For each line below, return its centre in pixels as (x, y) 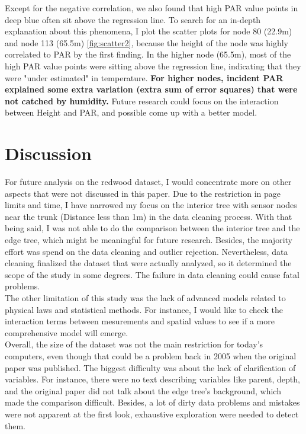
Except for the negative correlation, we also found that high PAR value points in (152, 8)
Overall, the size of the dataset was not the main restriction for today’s (134, 344)
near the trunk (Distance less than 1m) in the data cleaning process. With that (149, 216)
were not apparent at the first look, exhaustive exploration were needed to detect (152, 414)
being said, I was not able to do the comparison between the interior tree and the (152, 228)
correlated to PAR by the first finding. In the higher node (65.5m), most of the (148, 54)
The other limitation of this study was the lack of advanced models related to (145, 298)
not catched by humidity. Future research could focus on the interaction (142, 100)
